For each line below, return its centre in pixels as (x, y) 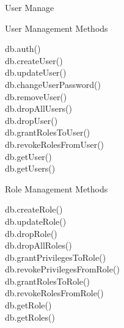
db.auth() (23, 49)
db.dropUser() (31, 120)
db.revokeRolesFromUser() (55, 144)
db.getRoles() (30, 317)
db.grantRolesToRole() (47, 281)
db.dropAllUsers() (38, 108)
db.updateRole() (36, 221)
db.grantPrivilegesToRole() (56, 257)
